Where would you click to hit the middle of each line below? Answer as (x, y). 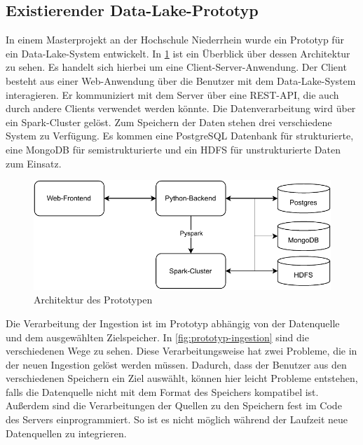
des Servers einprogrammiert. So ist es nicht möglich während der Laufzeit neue (177, 419)
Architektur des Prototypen (93, 300)
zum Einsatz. (34, 163)
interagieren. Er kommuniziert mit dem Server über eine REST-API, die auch (172, 94)
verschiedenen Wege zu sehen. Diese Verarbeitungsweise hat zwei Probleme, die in (181, 351)
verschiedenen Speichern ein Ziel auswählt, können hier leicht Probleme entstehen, (182, 378)
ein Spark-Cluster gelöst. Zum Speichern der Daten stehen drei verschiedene (169, 122)
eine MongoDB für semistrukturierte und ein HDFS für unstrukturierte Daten (173, 149)
